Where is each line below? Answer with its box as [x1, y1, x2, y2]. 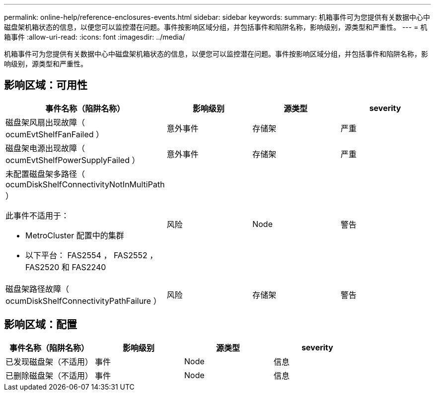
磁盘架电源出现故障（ [5, 143, 85, 153]
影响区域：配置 [4, 318, 77, 331]
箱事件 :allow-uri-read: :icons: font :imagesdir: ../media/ [4, 33, 185, 41]
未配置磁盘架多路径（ [5, 169, 85, 179]
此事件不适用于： [5, 210, 70, 221]
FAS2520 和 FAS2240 [25, 262, 106, 272]
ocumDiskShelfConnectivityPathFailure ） [5, 295, 161, 306]
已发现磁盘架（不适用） [5, 356, 93, 367]
